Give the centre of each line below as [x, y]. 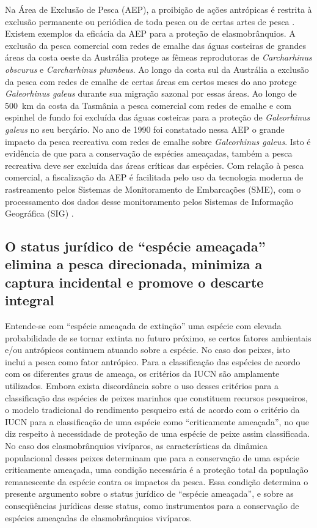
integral [30, 300]
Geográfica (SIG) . [39, 213]
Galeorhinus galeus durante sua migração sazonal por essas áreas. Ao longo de [151, 93]
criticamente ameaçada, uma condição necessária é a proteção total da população [157, 470]
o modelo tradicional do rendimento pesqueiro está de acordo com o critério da [152, 410]
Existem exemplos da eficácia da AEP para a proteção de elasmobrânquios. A [150, 33]
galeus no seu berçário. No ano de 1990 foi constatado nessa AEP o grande [145, 129]
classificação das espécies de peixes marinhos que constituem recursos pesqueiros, [156, 397]
